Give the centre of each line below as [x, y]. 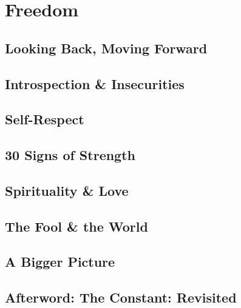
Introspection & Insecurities [95, 83]
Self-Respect [45, 119]
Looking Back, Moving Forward [106, 48]
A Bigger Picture [60, 262]
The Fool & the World [76, 226]
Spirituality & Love [67, 190]
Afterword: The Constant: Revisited [121, 297]
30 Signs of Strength [70, 155]
